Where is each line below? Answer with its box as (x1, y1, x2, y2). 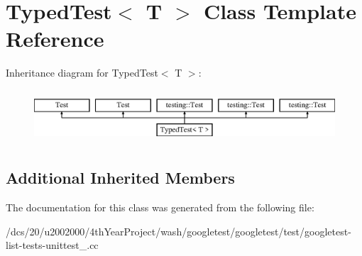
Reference (6, 24, 104, 53)
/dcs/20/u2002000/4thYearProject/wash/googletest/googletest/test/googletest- (6, 223, 351, 238)
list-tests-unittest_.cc (6, 238, 99, 252)
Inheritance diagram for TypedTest (6, 65, 158, 80)
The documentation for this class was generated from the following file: (6, 200, 314, 215)
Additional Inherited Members (6, 167, 235, 189)
